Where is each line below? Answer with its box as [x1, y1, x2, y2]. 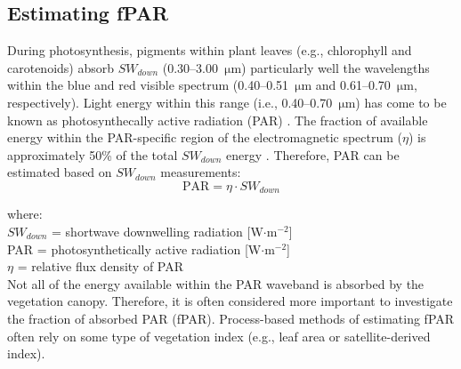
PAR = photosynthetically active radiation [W [7, 239, 262, 258]
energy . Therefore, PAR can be [226, 145, 400, 164]
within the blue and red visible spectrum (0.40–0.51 [7, 76, 289, 94]
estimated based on [7, 163, 112, 181]
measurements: [160, 163, 241, 181]
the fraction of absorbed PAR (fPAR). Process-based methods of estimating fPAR [7, 309, 455, 327]
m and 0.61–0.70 [301, 76, 391, 94]
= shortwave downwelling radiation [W [52, 222, 263, 240]
